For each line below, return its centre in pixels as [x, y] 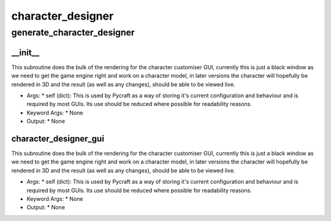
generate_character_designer [73, 32]
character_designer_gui [58, 139]
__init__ [25, 52]
